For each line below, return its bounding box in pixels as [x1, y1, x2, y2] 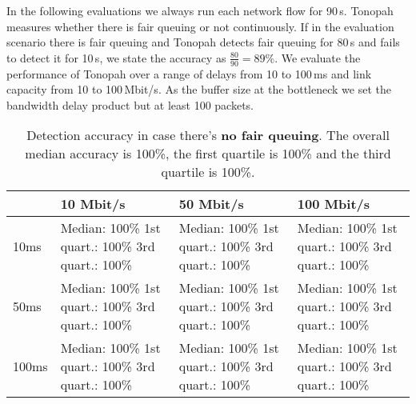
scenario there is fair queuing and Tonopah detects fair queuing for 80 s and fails [6, 34, 400, 50]
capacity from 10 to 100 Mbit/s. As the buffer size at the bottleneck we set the [6, 81, 391, 98]
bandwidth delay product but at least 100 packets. [6, 96, 254, 113]
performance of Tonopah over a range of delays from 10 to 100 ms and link [6, 65, 372, 82]
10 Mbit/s [60, 194, 126, 214]
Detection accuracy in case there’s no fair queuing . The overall [26, 126, 390, 145]
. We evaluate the [274, 49, 361, 66]
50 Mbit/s [178, 194, 244, 214]
